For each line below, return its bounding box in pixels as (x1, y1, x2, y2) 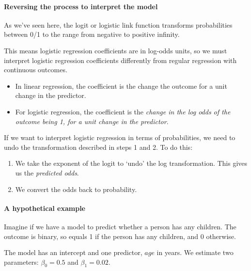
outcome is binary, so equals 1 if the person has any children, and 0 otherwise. (4, 231, 236, 241)
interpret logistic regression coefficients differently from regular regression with (4, 55, 237, 65)
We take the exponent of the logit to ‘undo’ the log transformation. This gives (15, 158, 248, 168)
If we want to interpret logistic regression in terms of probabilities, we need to (4, 132, 235, 143)
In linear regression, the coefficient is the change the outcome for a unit (15, 80, 227, 91)
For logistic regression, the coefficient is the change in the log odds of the (15, 106, 231, 116)
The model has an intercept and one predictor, (4, 247, 142, 257)
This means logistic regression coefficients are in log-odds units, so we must (4, 45, 227, 55)
